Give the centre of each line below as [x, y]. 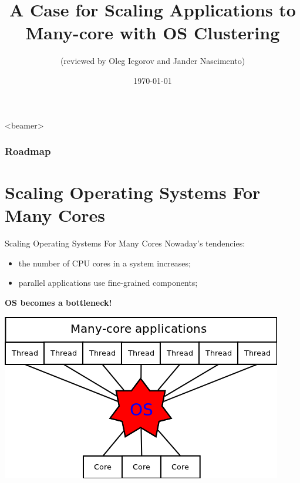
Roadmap [28, 151]
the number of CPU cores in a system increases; [105, 263]
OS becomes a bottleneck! [58, 303]
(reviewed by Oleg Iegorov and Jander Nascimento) [153, 61]
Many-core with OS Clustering [153, 33]
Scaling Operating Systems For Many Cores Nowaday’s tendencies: [125, 243]
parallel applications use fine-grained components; [108, 283]
